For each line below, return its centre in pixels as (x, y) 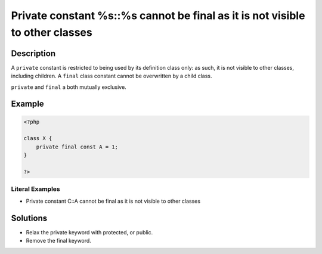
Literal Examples (35, 189)
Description (33, 53)
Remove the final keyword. (59, 241)
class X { (38, 138)
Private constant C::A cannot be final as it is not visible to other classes (113, 201)
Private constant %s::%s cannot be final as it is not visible (158, 16)
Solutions (29, 218)
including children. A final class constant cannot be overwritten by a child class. (112, 76)
